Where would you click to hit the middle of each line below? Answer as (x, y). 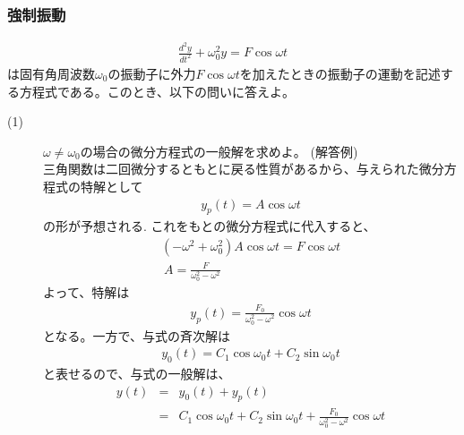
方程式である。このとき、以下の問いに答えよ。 (157, 91)
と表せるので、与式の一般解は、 (137, 374)
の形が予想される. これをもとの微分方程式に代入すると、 (210, 226)
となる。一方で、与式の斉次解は (137, 335)
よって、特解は (86, 292)
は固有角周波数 (51, 73)
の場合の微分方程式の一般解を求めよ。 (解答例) (219, 151)
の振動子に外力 (152, 73)
